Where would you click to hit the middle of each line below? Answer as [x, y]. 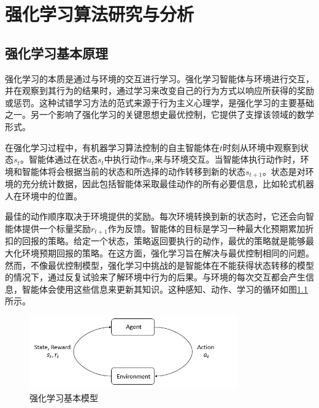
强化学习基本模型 [64, 397]
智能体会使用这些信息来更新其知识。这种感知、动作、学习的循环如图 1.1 [165, 289]
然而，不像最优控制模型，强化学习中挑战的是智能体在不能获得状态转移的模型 [159, 265]
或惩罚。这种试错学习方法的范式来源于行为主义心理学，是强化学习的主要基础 [159, 102]
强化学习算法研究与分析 [100, 14]
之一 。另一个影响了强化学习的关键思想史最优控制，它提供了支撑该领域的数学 [159, 114]
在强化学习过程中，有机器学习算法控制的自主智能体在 [112, 147]
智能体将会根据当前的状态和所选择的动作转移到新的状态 [133, 171]
